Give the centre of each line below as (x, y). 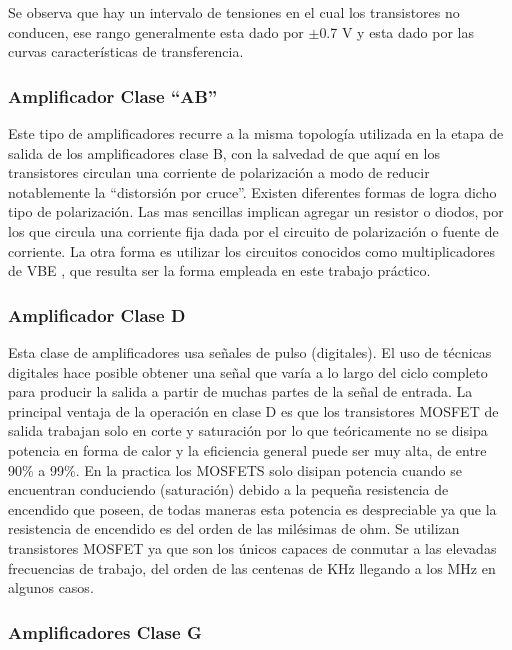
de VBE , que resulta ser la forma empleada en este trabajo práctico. (219, 270)
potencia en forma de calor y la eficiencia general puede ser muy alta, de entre (247, 449)
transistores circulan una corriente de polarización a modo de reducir (219, 172)
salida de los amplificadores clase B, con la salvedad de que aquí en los (224, 152)
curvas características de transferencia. (126, 51)
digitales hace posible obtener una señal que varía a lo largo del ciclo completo (248, 371)
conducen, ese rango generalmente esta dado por (156, 31)
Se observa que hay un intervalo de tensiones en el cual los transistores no (234, 12)
